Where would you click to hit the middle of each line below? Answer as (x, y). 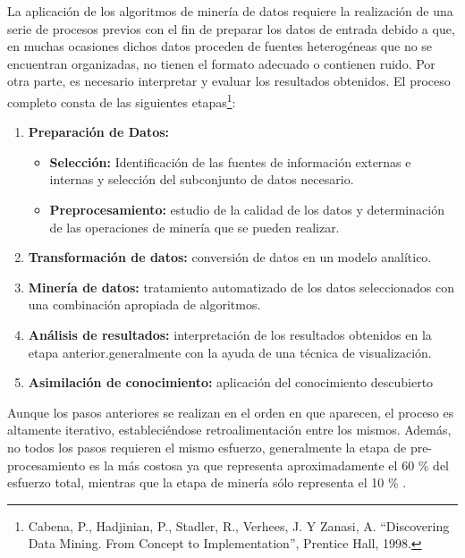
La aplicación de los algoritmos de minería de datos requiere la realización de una (230, 11)
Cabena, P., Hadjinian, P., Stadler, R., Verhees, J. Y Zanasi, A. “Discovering (239, 525)
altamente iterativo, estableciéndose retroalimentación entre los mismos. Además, (229, 430)
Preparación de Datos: (99, 132)
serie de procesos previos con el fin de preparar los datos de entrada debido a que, (231, 28)
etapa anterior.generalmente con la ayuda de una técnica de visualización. (230, 352)
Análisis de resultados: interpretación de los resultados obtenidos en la (230, 334)
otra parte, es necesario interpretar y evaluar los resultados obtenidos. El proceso (229, 81)
